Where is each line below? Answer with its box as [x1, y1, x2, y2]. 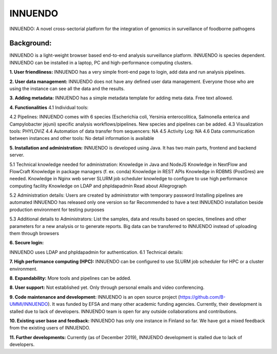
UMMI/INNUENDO [9, 301, 48, 307]
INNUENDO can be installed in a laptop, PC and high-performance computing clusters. [9, 59, 193, 66]
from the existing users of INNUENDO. [9, 325, 91, 331]
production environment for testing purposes [9, 206, 105, 213]
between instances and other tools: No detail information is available [9, 135, 154, 141]
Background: [9, 39, 52, 48]
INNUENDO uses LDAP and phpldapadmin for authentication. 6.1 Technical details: [9, 249, 183, 255]
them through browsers [9, 231, 60, 237]
